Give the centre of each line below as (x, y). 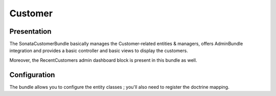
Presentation (30, 31)
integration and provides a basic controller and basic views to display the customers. (99, 51)
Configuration (32, 75)
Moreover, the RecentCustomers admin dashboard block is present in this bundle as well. (103, 60)
